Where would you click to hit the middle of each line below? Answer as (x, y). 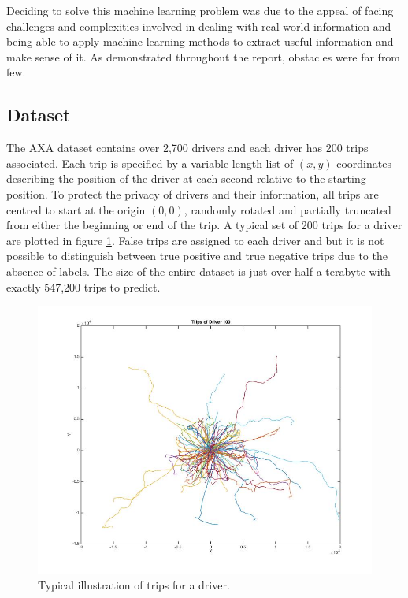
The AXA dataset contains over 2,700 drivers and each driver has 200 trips (187, 148)
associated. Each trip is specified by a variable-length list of (150, 163)
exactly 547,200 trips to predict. (83, 286)
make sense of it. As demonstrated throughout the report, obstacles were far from (204, 56)
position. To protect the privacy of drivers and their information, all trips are (193, 193)
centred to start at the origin (76, 209)
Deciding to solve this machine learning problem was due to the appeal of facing (200, 10)
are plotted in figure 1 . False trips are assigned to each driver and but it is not (195, 240)
